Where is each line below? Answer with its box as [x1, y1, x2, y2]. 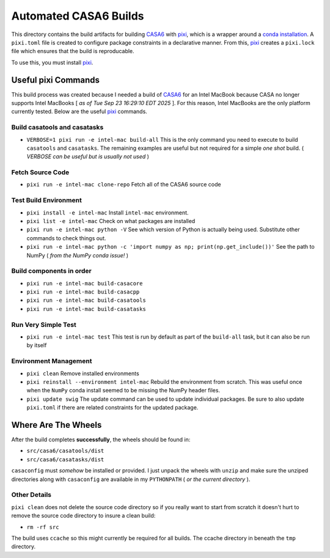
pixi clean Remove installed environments [26, 370, 140, 377]
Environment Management [11, 357, 92, 365]
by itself [26, 342, 47, 349]
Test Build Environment [11, 196, 82, 205]
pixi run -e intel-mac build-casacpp [26, 288, 140, 296]
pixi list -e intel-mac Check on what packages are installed [26, 218, 196, 224]
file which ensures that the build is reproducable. [11, 48, 134, 55]
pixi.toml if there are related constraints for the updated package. [26, 404, 199, 411]
